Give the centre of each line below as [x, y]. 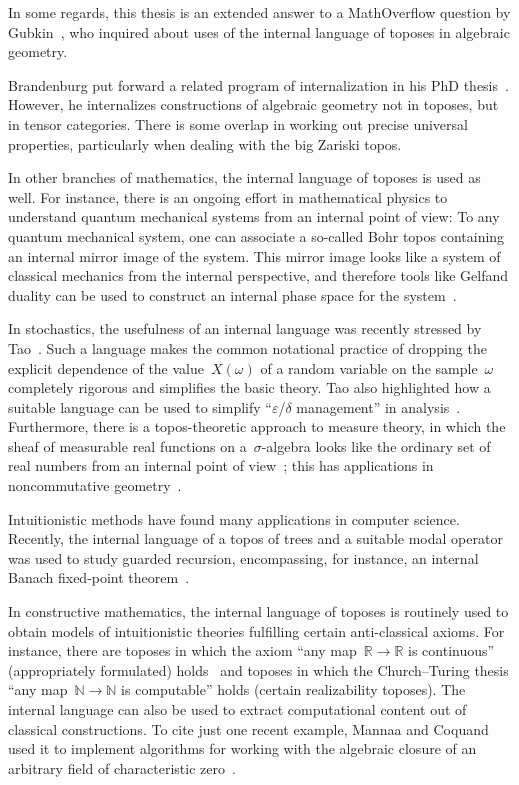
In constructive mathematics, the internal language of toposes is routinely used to [258, 611]
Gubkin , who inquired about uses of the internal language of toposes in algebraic [259, 31]
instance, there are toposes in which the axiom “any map [182, 650]
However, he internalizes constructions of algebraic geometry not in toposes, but [253, 104]
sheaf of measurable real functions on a [127, 445]
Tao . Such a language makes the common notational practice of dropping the [247, 347]
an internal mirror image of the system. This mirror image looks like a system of [254, 255]
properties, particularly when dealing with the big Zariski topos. [205, 143]
